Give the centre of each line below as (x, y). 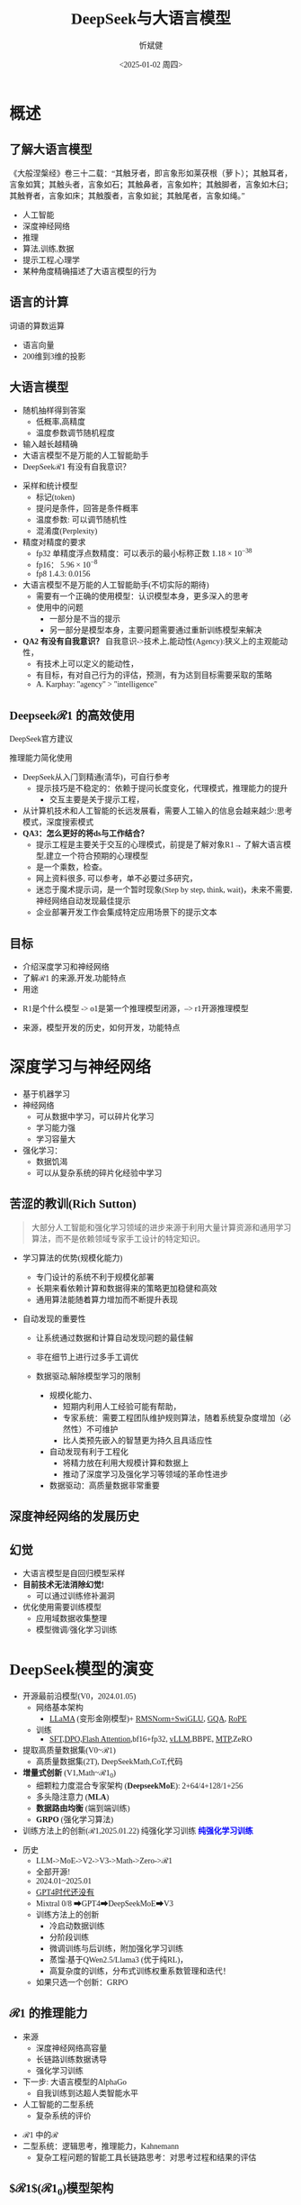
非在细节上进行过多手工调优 (87, 1357)
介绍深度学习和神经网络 (66, 967)
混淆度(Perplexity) (66, 531)
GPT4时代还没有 (65, 1892)
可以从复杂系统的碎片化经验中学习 (99, 1173)
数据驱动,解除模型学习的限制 (88, 1376)
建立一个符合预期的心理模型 (97, 856)
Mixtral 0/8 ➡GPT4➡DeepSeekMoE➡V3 (104, 1904)
